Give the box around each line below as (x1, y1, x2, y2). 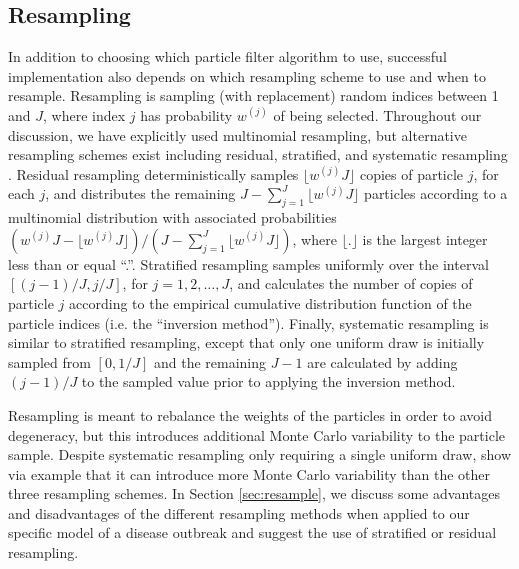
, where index (43, 104, 126, 125)
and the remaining (153, 351, 267, 372)
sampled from (8, 351, 91, 372)
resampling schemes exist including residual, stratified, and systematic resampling (8, 144, 508, 165)
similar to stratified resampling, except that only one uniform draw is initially (8, 332, 485, 353)
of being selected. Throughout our (273, 104, 482, 125)
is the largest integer (362, 228, 488, 249)
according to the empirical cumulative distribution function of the (69, 292, 472, 313)
